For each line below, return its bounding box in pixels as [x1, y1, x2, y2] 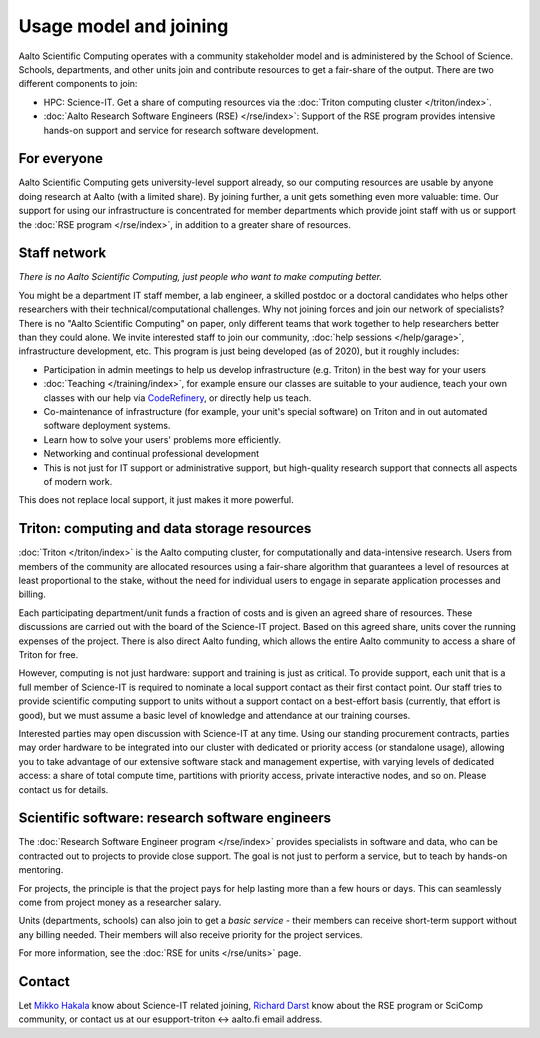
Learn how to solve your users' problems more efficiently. [43, 433, 282, 445]
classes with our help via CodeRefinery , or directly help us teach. [43, 391, 312, 404]
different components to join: [18, 78, 138, 90]
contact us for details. [18, 783, 109, 795]
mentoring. [18, 864, 64, 876]
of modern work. [43, 475, 113, 487]
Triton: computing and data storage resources [18, 520, 312, 537]
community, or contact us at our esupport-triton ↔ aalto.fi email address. [18, 1013, 323, 1025]
